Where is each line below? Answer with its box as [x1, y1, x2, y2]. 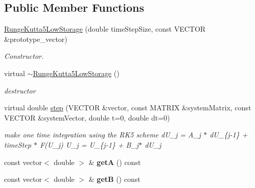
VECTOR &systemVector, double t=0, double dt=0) [4, 112, 170, 123]
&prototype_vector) [4, 33, 67, 44]
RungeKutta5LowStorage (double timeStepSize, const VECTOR [4, 24, 206, 34]
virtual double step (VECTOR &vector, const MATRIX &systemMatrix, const [4, 102, 251, 113]
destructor [4, 85, 36, 96]
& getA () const [88, 156, 141, 167]
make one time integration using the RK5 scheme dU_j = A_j [4, 129, 201, 140]
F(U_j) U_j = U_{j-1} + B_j [39, 139, 139, 150]
